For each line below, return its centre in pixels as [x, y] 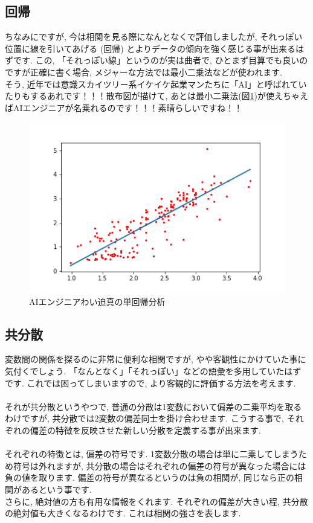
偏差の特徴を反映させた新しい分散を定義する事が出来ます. [145, 430]
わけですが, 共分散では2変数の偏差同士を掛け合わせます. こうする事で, [144, 418]
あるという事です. [56, 489]
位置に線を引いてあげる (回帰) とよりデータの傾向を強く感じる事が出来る [150, 48]
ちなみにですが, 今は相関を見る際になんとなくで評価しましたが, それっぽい [154, 37]
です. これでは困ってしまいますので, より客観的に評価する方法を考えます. [150, 383]
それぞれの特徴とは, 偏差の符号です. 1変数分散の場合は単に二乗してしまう [152, 454]
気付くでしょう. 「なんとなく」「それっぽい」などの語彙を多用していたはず [153, 371]
